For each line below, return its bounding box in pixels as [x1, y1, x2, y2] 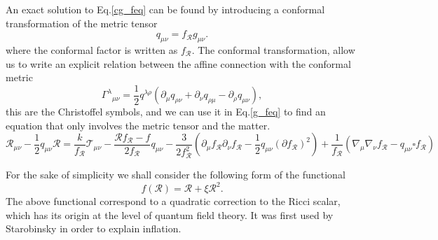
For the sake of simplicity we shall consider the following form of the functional [6, 167, 345, 182]
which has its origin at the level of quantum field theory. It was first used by [6, 207, 334, 222]
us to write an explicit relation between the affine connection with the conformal [6, 56, 351, 71]
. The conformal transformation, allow [191, 42, 355, 57]
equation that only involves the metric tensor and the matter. [6, 118, 271, 132]
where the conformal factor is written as [6, 42, 178, 57]
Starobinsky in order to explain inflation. [6, 221, 182, 236]
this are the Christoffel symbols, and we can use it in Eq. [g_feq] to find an [6, 104, 326, 119]
